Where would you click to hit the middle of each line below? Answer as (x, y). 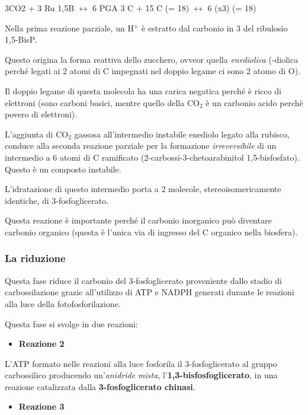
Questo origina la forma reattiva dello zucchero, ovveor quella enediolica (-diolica (152, 59)
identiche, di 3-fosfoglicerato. (57, 200)
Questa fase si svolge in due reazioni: (71, 323)
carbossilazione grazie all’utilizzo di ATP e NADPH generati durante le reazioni (150, 292)
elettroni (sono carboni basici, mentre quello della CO (102, 102)
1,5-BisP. (21, 39)
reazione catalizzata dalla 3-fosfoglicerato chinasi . (100, 386)
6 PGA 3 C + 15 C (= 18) (141, 8)
